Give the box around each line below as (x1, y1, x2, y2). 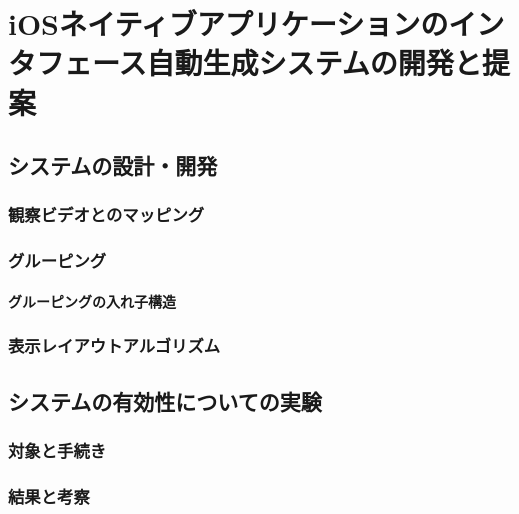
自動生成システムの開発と (146, 42, 482, 83)
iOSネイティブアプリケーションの (8, 3, 449, 44)
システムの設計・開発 (8, 150, 218, 181)
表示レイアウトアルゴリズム (8, 333, 221, 358)
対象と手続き (8, 437, 107, 462)
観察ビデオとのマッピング (8, 202, 205, 227)
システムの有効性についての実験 (8, 385, 322, 416)
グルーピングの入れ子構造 (8, 290, 176, 311)
